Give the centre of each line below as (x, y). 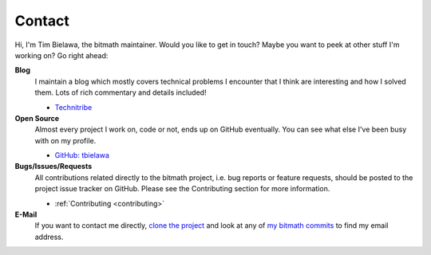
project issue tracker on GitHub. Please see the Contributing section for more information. (182, 189)
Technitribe (73, 107)
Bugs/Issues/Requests (53, 167)
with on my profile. (65, 140)
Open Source (37, 118)
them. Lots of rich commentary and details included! (121, 92)
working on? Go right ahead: (61, 55)
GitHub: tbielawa (82, 155)
